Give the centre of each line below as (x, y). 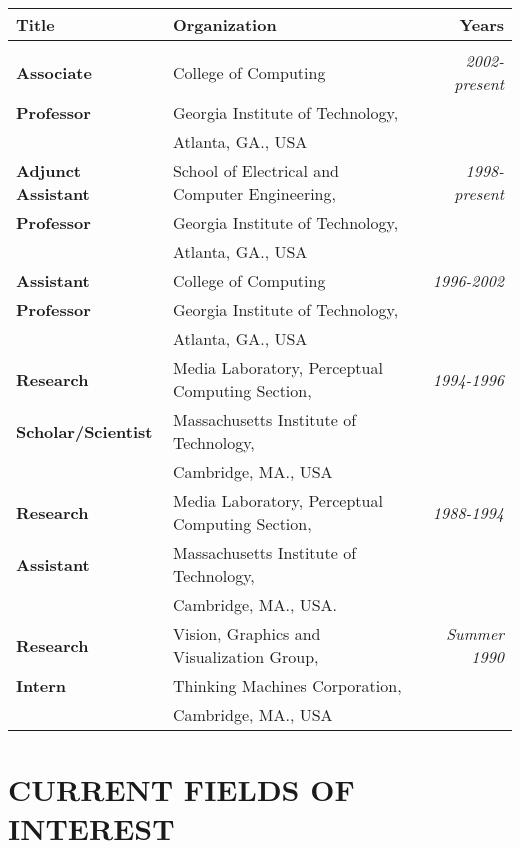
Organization (224, 24)
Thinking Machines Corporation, (287, 685)
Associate (54, 72)
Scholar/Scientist (84, 431)
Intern (41, 685)
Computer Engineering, (254, 193)
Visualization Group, (245, 656)
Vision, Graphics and (246, 633)
